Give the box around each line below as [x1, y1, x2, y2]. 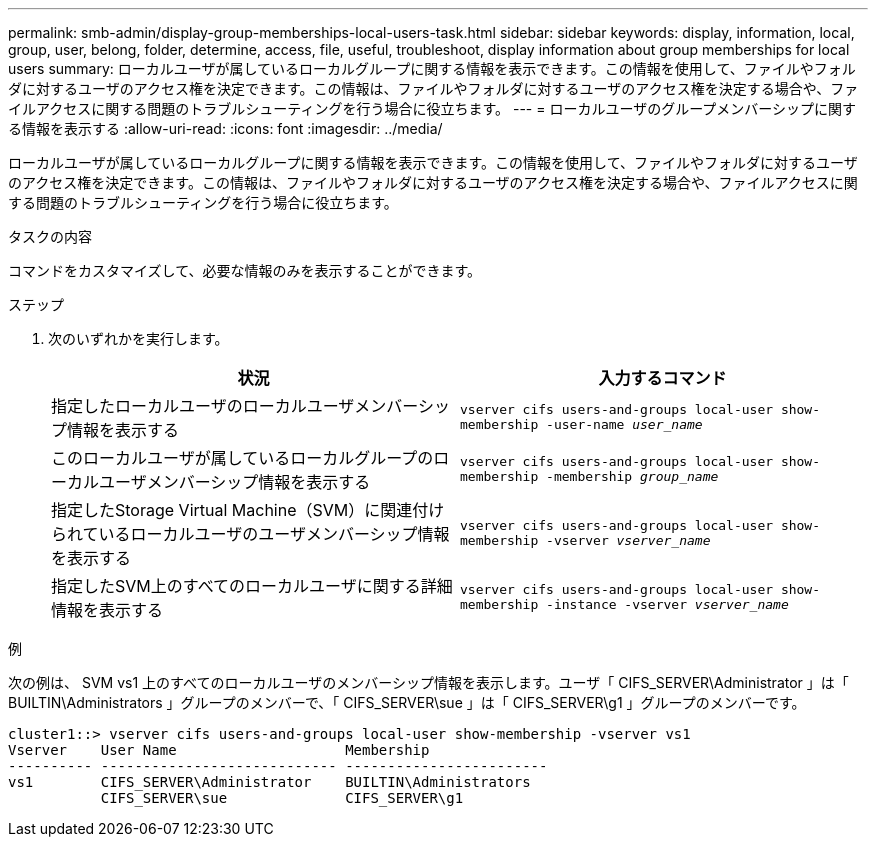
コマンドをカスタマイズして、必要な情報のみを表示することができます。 [8, 262, 482, 279]
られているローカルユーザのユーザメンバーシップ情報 [51, 524, 450, 544]
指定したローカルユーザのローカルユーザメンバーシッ [51, 396, 451, 416]
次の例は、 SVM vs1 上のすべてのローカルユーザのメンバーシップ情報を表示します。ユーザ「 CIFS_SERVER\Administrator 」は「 [8, 674, 849, 691]
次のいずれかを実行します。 [48, 330, 229, 347]
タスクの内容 [8, 228, 92, 245]
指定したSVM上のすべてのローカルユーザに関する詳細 [51, 576, 453, 596]
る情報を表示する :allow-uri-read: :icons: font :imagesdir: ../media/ [8, 120, 443, 137]
